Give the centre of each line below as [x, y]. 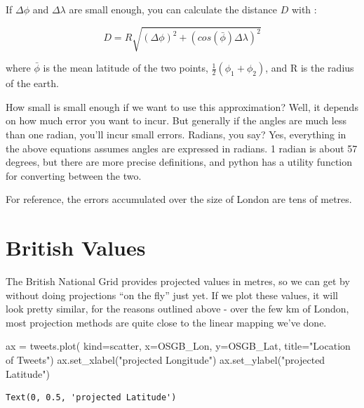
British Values [76, 248]
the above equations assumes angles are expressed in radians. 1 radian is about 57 [182, 148]
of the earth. [32, 83]
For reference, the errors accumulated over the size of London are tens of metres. [179, 199]
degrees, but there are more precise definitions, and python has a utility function [179, 162]
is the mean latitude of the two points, [126, 68]
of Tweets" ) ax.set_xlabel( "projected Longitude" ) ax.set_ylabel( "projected [166, 359]
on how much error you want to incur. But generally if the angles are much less [176, 120]
